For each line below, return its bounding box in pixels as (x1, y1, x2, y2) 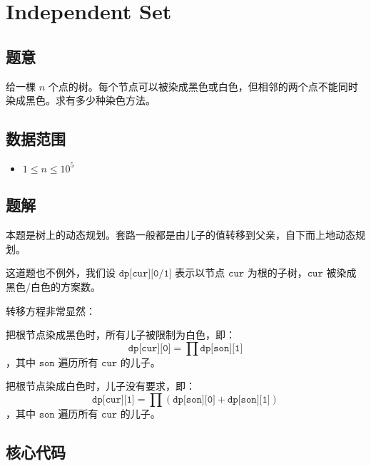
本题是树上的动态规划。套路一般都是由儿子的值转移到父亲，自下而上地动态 (6, 227, 355, 242)
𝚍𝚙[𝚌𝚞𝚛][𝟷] (92, 394, 135, 405)
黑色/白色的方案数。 (6, 279, 101, 294)
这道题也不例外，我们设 (6, 265, 116, 280)
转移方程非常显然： (6, 303, 96, 318)
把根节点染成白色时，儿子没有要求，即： (6, 378, 195, 393)
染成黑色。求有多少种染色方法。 (6, 93, 156, 108)
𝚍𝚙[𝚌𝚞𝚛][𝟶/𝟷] (118, 269, 172, 279)
